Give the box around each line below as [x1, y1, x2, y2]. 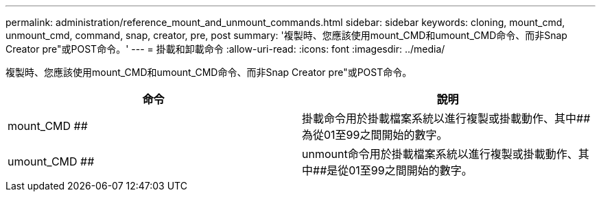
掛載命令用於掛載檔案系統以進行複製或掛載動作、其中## [302, 111, 591, 125]
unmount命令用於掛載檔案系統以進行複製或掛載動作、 [302, 147, 578, 161]
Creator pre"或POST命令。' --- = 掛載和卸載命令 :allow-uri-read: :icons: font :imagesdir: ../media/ [5, 43, 445, 55]
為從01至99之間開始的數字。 [302, 128, 448, 142]
